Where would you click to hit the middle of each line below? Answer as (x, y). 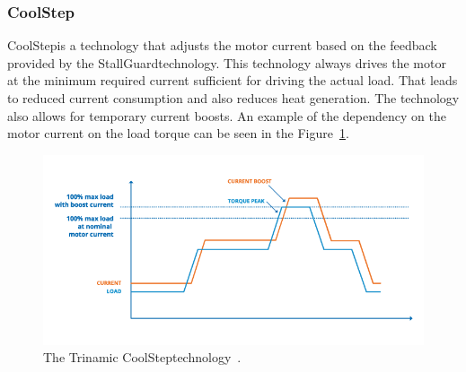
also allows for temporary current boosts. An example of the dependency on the (227, 115)
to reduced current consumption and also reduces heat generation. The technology (233, 98)
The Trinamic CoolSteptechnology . (142, 357)
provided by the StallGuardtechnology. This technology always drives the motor (227, 62)
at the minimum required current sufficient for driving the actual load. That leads (233, 80)
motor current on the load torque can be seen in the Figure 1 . (178, 133)
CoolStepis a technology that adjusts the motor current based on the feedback (222, 45)
